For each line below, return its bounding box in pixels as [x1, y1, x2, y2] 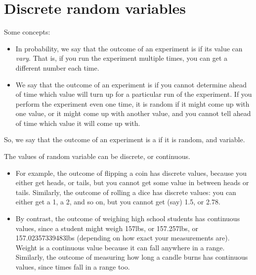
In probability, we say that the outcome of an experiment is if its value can [15, 43, 243, 53]
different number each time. [15, 62, 99, 73]
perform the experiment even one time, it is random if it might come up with [15, 98, 250, 109]
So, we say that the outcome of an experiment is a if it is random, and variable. [4, 134, 245, 145]
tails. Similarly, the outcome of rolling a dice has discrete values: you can [15, 187, 236, 197]
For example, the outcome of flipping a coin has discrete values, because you [15, 167, 247, 178]
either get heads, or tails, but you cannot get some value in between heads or [15, 177, 249, 188]
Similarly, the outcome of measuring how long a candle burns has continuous [15, 252, 248, 262]
